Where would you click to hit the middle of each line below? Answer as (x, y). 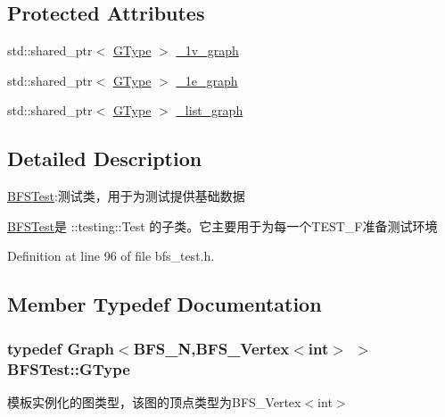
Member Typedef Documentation (165, 304)
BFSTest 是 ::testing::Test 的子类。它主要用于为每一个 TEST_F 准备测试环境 (222, 225)
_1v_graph (207, 50)
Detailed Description (105, 158)
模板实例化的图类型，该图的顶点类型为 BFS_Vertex (154, 401)
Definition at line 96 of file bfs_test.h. (111, 256)
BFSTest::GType (69, 368)
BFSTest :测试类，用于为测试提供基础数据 (126, 196)
